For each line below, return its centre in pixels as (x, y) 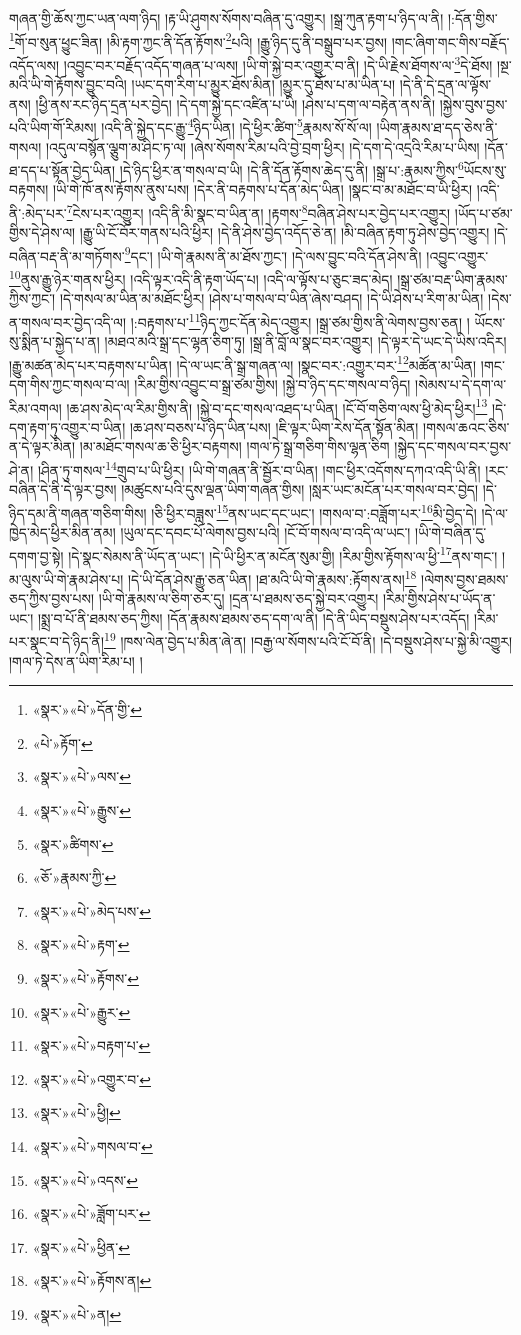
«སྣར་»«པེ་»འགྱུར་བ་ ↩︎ (91, 1078)
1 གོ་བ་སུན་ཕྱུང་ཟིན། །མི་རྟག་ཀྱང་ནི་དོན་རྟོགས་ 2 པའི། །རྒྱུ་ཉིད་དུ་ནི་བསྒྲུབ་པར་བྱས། (198, 40)
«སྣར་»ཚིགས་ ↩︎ (73, 843)
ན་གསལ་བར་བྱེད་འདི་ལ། (68, 321)
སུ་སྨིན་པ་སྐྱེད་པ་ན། (54, 341)
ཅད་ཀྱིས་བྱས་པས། (52, 598)
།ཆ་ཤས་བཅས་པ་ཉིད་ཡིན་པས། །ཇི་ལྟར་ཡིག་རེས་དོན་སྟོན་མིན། (274, 426)
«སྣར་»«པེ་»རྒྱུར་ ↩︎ (81, 1011)
